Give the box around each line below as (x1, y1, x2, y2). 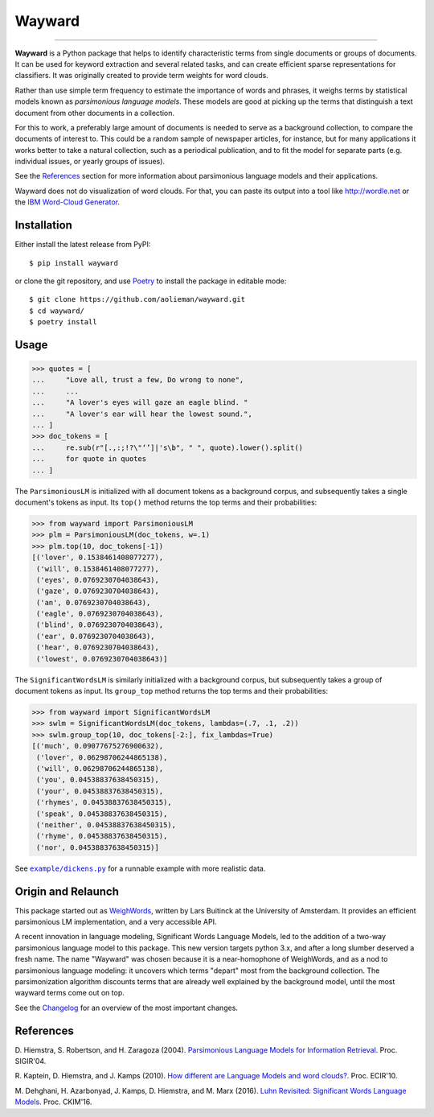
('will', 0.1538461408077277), (36, 564, 160, 573)
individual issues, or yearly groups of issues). (14, 157, 165, 167)
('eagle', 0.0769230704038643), (36, 609, 164, 619)
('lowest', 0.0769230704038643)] (36, 654, 168, 663)
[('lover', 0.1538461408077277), (31, 553, 164, 563)
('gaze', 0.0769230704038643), (36, 587, 160, 596)
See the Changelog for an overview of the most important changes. (14, 1003, 239, 1012)
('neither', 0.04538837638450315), (36, 820, 177, 829)
